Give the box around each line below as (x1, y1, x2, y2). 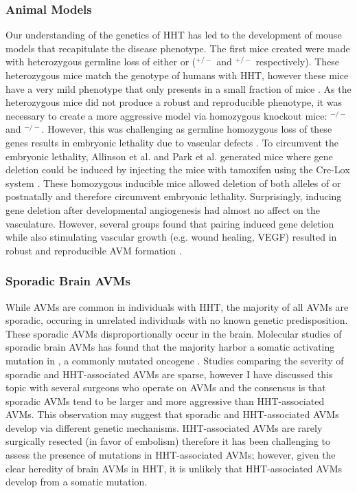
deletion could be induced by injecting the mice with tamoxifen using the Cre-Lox (5, 162, 350, 177)
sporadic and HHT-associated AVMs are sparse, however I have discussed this (5, 366, 333, 381)
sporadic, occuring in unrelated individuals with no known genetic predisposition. (5, 313, 348, 327)
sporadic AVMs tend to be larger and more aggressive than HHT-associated (5, 393, 325, 408)
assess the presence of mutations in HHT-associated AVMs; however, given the (5, 448, 336, 462)
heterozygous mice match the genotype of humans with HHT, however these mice (5, 68, 349, 82)
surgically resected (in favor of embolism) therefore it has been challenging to (5, 434, 330, 448)
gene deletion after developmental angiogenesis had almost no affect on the (5, 202, 320, 217)
